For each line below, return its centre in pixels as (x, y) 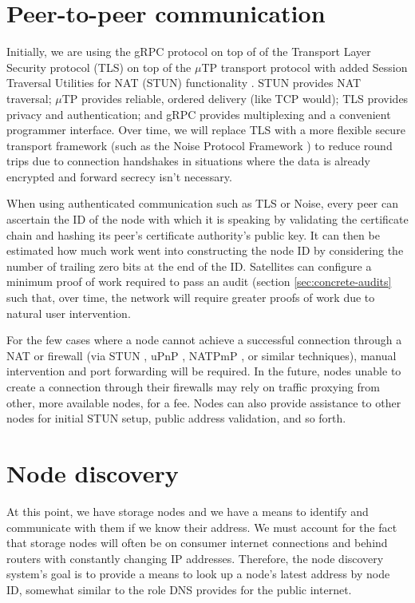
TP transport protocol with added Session (304, 67)
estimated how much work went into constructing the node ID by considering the (205, 250)
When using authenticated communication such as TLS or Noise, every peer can (202, 203)
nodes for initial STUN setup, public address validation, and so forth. (176, 418)
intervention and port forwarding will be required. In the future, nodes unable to (204, 371)
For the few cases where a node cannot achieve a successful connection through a (204, 340)
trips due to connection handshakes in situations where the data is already (188, 161)
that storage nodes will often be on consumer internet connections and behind (197, 543)
